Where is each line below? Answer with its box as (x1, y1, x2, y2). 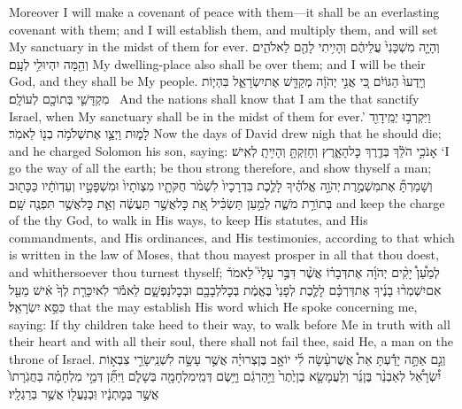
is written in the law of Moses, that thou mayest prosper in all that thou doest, (9, 245, 439, 264)
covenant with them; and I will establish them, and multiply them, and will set (9, 19, 438, 38)
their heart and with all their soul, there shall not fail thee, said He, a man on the (9, 332, 454, 351)
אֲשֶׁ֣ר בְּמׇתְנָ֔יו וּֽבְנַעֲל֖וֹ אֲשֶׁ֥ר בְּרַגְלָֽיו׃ (9, 384, 159, 403)
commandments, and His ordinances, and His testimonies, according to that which (9, 228, 455, 246)
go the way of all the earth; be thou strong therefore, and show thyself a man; (9, 158, 432, 177)
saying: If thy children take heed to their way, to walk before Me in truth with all (9, 314, 450, 333)
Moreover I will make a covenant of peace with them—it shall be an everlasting (9, 3, 440, 20)
